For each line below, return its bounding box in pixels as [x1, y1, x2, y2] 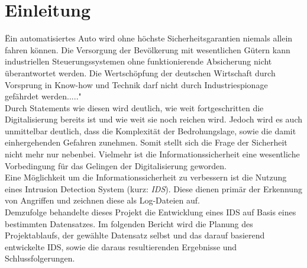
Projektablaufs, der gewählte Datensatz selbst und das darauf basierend [5, 229, 265, 241]
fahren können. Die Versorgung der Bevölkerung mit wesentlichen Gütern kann [5, 43, 290, 56]
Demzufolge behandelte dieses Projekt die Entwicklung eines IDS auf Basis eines [5, 206, 296, 218]
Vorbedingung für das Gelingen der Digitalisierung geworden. [5, 159, 227, 172]
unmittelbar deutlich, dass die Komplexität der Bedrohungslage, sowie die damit [5, 124, 296, 137]
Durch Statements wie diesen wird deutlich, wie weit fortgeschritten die [5, 101, 264, 114]
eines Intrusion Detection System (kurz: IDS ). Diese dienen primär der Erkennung [5, 182, 302, 195]
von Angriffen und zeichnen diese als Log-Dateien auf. [5, 194, 200, 206]
